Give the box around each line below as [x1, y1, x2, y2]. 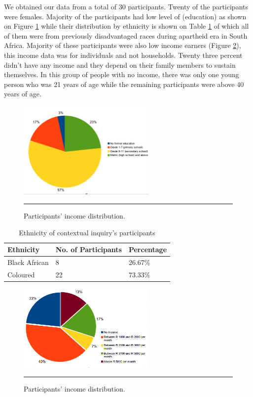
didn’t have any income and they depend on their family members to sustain [4, 59, 236, 70]
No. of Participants [55, 244, 122, 255]
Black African [7, 257, 49, 267]
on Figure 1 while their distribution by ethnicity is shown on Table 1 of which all [4, 21, 249, 31]
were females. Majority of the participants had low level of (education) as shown [4, 11, 247, 21]
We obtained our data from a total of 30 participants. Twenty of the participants [4, 1, 249, 11]
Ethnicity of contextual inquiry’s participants [19, 227, 155, 237]
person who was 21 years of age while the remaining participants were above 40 [4, 79, 244, 89]
